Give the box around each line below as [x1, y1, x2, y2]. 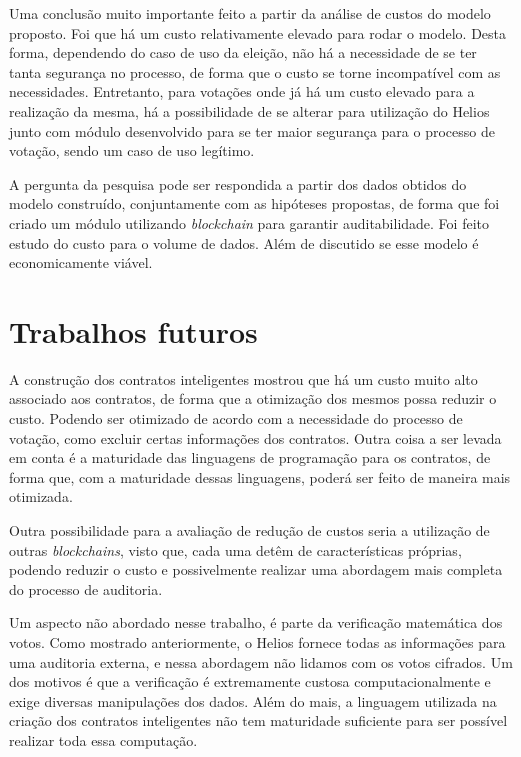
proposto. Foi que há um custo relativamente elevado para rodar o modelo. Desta [9, 22, 507, 43]
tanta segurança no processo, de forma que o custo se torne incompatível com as [9, 61, 501, 82]
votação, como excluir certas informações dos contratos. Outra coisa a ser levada [9, 427, 502, 448]
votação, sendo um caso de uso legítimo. [9, 140, 255, 161]
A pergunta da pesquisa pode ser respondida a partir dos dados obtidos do [9, 173, 467, 194]
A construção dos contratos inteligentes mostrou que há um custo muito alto [9, 368, 478, 389]
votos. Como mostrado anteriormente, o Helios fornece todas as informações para [9, 631, 506, 652]
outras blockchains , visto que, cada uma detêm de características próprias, [9, 539, 462, 560]
